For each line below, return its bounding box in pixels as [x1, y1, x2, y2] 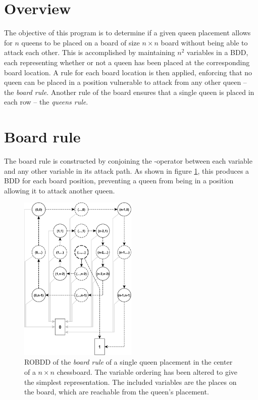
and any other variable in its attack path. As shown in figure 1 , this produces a [4, 165, 249, 176]
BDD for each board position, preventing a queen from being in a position [4, 175, 234, 186]
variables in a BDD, [187, 47, 248, 58]
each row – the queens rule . [4, 96, 88, 107]
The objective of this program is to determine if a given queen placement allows [4, 27, 251, 38]
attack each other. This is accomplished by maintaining [4, 47, 175, 58]
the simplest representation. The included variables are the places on [24, 376, 237, 387]
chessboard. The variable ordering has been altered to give [57, 367, 238, 377]
